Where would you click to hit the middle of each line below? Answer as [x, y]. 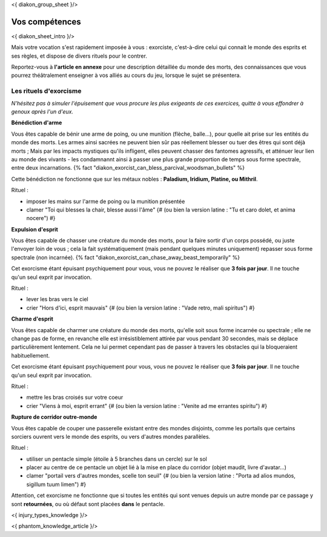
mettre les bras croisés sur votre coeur [75, 398]
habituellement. [31, 355]
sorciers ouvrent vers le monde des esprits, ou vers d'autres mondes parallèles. [111, 436]
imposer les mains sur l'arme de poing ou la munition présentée [106, 201]
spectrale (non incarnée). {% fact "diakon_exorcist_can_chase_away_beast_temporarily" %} [126, 257]
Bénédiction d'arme [37, 123]
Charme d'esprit [32, 319]
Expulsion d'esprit [35, 229]
